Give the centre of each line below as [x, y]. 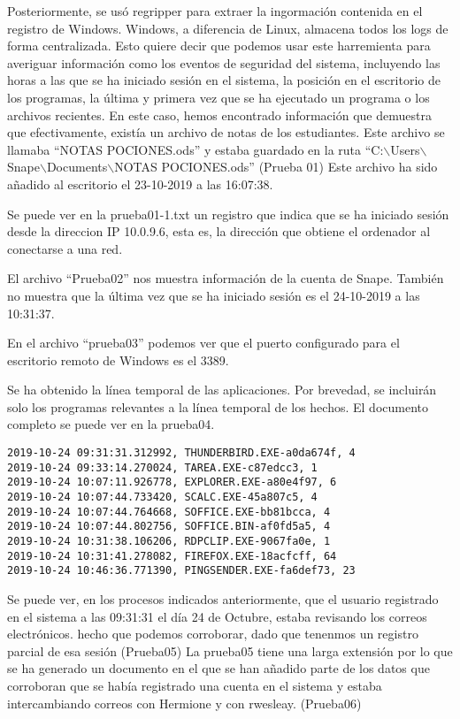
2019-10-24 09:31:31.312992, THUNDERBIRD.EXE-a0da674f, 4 [181, 453]
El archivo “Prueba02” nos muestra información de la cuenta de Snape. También [226, 278]
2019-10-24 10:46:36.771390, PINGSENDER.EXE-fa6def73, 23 [181, 571]
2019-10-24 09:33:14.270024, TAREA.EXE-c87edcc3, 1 [162, 467]
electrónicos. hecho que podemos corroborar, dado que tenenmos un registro [213, 634]
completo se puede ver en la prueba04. [111, 424]
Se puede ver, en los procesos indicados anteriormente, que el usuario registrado [223, 598]
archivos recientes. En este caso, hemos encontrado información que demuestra [219, 115]
